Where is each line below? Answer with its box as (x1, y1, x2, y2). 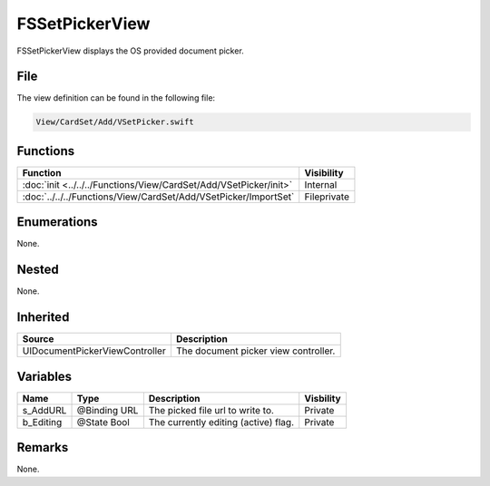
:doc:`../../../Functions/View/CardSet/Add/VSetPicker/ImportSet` (22, 190, 295, 203)
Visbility (304, 392, 341, 404)
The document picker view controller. (175, 345, 336, 357)
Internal (304, 178, 338, 190)
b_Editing (22, 415, 63, 428)
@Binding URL (76, 403, 139, 416)
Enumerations (16, 214, 99, 230)
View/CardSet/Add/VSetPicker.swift (35, 117, 194, 127)
